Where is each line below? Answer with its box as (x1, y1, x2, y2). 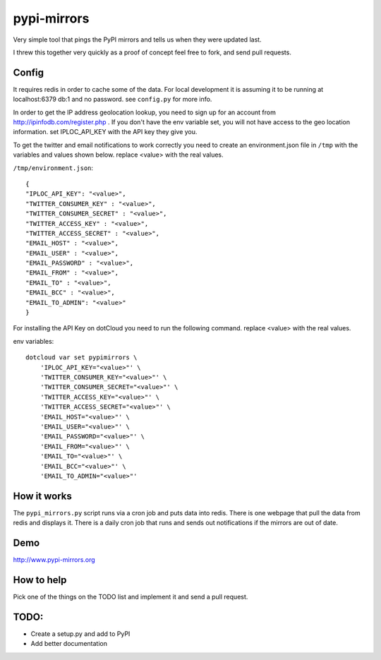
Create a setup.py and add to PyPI (30, 629, 131, 638)
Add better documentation (30, 640, 107, 648)
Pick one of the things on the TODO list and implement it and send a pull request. (13, 593, 248, 601)
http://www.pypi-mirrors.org (13, 556, 95, 564)
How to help (13, 574, 67, 586)
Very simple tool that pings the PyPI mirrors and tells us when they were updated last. (13, 35, 262, 44)
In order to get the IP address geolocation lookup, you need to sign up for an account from (13, 108, 277, 116)
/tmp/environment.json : (13, 163, 94, 172)
